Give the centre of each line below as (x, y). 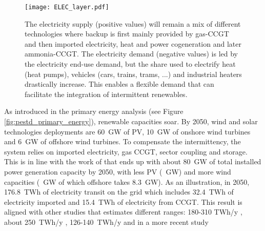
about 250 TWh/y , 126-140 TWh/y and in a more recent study (106, 222)
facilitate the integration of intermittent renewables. (106, 94)
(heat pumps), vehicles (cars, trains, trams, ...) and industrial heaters (133, 74)
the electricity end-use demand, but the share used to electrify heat (130, 64)
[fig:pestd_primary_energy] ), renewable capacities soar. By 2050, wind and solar (131, 121)
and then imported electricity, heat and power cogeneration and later (133, 43)
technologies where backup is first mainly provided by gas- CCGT (127, 34)
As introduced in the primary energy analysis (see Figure (94, 111)
